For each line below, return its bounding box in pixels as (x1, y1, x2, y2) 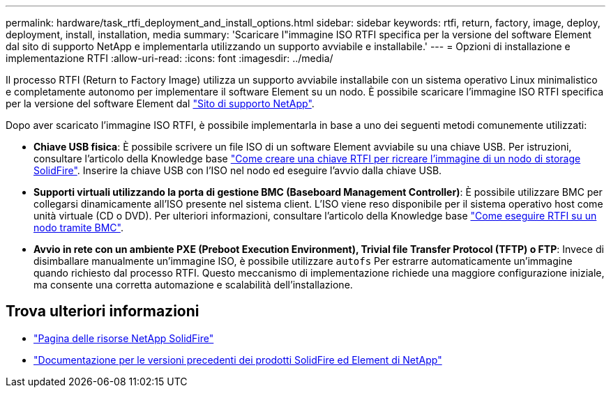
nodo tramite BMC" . (33, 222, 123, 233)
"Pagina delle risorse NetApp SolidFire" (33, 332, 214, 344)
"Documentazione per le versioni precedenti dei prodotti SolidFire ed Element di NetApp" (33, 353, 442, 366)
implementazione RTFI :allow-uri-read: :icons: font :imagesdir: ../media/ (6, 52, 333, 64)
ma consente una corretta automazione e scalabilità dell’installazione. (33, 279, 353, 291)
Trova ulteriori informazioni (6, 302, 199, 321)
